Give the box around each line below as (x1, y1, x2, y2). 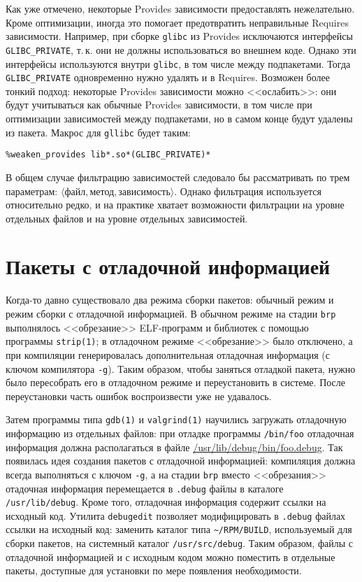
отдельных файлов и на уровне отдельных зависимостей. (6, 211, 248, 225)
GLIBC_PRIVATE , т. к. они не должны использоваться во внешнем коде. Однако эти (6, 42, 356, 57)
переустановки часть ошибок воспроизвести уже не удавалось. (6, 388, 272, 403)
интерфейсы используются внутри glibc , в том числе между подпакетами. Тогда (6, 56, 351, 71)
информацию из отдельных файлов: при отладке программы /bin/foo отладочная (6, 426, 354, 440)
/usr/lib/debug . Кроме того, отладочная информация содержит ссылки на (6, 495, 326, 509)
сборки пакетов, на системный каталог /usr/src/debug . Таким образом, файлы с (6, 536, 353, 551)
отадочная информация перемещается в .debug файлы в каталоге (6, 481, 284, 495)
